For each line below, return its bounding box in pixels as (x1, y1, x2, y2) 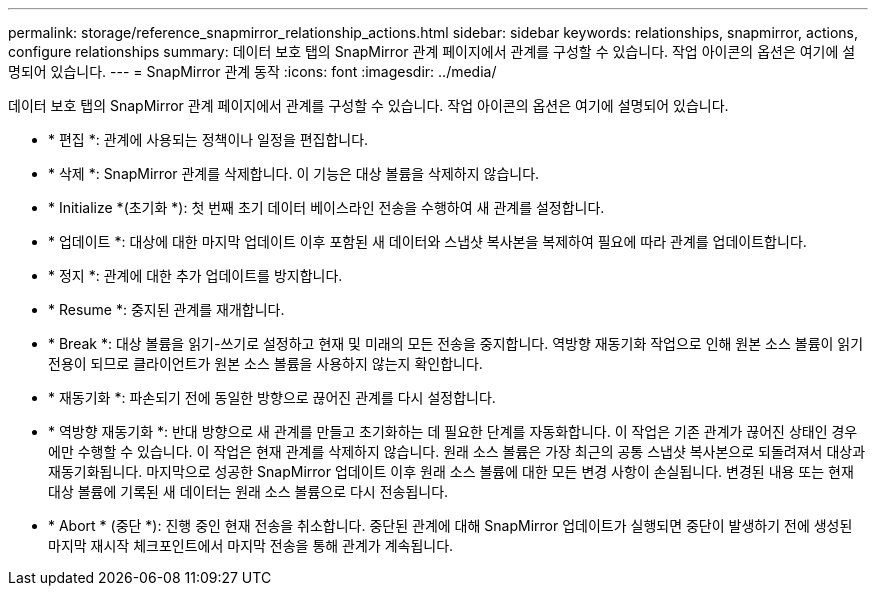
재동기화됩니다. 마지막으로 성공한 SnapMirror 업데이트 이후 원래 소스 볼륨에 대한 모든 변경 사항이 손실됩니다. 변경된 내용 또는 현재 (48, 463, 854, 480)
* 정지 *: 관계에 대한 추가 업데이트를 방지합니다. (48, 267, 343, 284)
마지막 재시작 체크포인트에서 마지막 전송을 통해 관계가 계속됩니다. (48, 537, 454, 554)
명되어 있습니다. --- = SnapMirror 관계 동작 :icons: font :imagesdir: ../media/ (8, 63, 497, 80)
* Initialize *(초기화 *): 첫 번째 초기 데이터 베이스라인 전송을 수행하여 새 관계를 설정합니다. (48, 199, 605, 216)
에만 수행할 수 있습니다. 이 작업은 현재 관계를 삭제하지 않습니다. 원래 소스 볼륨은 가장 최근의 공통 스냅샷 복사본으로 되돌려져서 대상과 (48, 443, 866, 460)
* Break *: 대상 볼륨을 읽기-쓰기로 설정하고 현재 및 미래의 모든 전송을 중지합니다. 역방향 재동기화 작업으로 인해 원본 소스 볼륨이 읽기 (48, 335, 864, 352)
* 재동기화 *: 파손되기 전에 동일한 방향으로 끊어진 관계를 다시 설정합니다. (48, 389, 496, 406)
